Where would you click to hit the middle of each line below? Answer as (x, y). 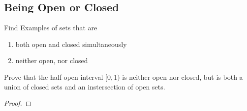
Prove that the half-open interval (54, 77)
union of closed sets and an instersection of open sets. (85, 86)
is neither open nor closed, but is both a (183, 77)
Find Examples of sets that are (51, 28)
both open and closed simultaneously (71, 44)
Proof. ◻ (18, 103)
